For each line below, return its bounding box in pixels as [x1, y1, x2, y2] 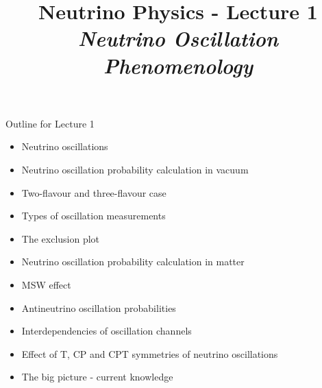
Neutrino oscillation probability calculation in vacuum [21, 162, 249, 176]
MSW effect [21, 277, 71, 291]
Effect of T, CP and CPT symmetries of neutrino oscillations [21, 346, 278, 361]
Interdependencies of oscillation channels [21, 324, 192, 338]
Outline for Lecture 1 [5, 116, 95, 130]
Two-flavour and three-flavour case [21, 185, 166, 199]
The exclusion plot [21, 231, 100, 245]
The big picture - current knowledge [21, 369, 173, 384]
